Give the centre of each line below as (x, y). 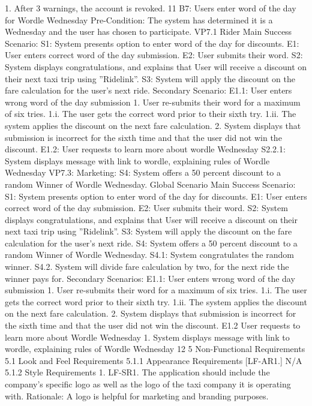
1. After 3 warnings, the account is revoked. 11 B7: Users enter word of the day (151, 8)
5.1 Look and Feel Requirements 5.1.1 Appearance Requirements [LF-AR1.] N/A (154, 360)
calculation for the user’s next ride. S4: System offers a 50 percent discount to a (151, 243)
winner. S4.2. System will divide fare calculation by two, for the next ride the (147, 267)
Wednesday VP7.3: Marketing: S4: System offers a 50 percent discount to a (143, 172)
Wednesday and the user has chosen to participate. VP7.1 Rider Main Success (148, 31)
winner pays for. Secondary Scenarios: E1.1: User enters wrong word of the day (150, 278)
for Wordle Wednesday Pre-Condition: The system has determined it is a (139, 19)
